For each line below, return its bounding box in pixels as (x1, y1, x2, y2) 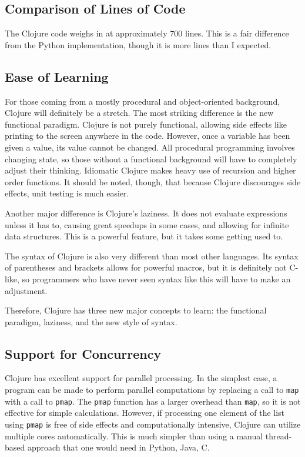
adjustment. (5, 284, 48, 296)
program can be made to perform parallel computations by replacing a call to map (5, 383, 299, 396)
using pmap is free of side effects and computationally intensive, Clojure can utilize (5, 418, 301, 430)
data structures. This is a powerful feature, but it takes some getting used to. (5, 230, 283, 242)
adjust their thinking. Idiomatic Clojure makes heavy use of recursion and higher (5, 164, 296, 176)
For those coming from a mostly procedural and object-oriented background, (5, 95, 280, 107)
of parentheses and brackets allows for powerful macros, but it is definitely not (5, 261, 287, 273)
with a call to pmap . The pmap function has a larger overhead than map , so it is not (5, 395, 301, 407)
